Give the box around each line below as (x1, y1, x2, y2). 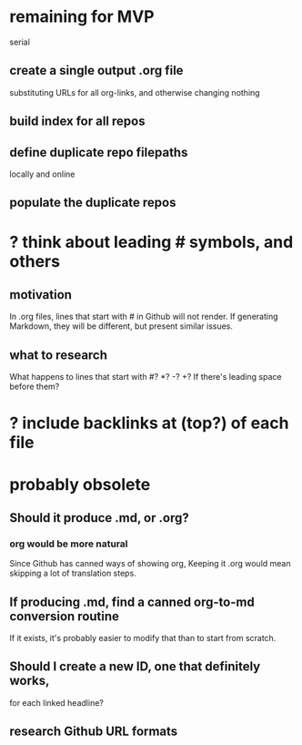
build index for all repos (9, 114, 146, 129)
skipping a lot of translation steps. (9, 567, 136, 579)
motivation (9, 287, 73, 302)
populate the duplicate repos (9, 195, 176, 210)
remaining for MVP (9, 6, 155, 27)
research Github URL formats (9, 724, 178, 740)
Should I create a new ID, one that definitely (9, 658, 261, 675)
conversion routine (9, 608, 120, 624)
